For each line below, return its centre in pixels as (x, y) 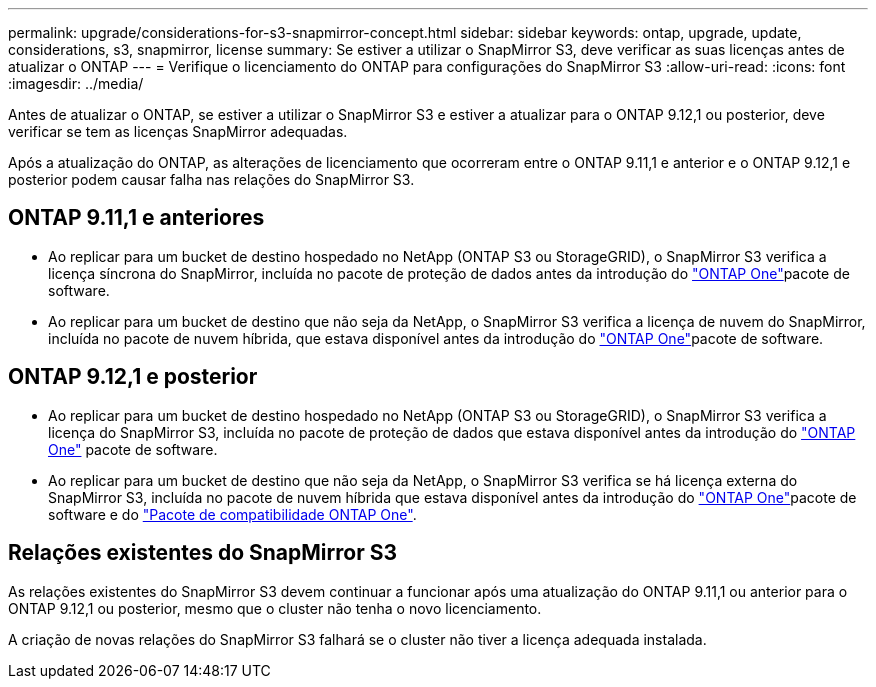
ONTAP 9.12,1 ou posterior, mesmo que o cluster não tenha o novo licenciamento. (275, 608)
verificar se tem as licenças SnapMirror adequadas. (178, 131)
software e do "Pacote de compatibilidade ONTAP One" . (232, 514)
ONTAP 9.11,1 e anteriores (136, 218)
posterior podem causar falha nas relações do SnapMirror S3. (211, 179)
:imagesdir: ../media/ (76, 83)
